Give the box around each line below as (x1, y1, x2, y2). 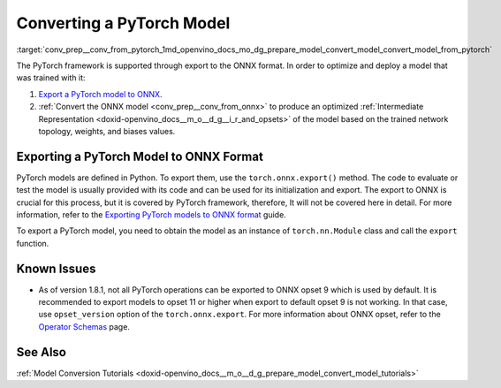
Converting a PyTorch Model (16, 13, 231, 33)
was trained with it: (16, 72, 86, 83)
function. (16, 238, 49, 248)
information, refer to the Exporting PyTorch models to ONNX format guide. (16, 209, 286, 220)
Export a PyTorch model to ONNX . (38, 88, 163, 99)
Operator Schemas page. (38, 321, 130, 331)
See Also (16, 345, 66, 360)
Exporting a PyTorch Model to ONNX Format (16, 148, 264, 164)
